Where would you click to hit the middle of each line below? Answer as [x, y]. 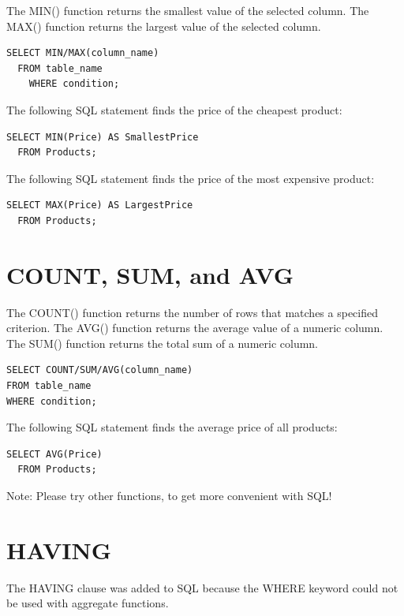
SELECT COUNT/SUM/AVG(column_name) [100, 370]
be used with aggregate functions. [88, 603]
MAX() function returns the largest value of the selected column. [164, 26]
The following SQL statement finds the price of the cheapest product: [174, 109]
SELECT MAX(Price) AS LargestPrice [100, 205]
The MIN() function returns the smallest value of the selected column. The [188, 10]
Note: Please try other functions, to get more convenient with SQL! [169, 495]
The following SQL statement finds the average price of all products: [172, 427]
